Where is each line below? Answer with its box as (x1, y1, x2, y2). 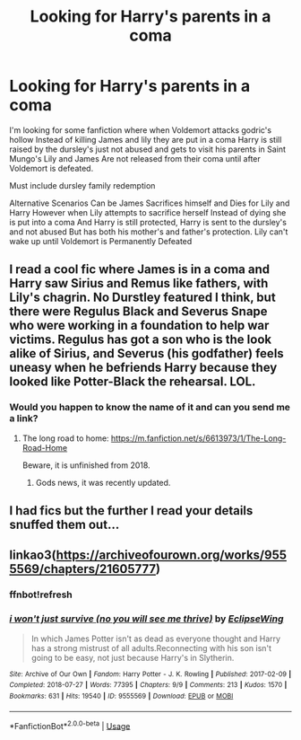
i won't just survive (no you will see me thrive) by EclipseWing (9, 612, 284, 625)
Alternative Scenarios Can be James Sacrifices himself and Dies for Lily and (9, 198, 290, 208)
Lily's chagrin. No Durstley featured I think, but (9, 290, 276, 305)
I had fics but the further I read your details (9, 503, 254, 518)
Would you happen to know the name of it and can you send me (9, 401, 291, 414)
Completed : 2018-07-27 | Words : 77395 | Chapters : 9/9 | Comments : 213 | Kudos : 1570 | (9, 681, 288, 690)
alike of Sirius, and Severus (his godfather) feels (9, 346, 284, 361)
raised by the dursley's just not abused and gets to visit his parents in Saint (9, 144, 287, 154)
